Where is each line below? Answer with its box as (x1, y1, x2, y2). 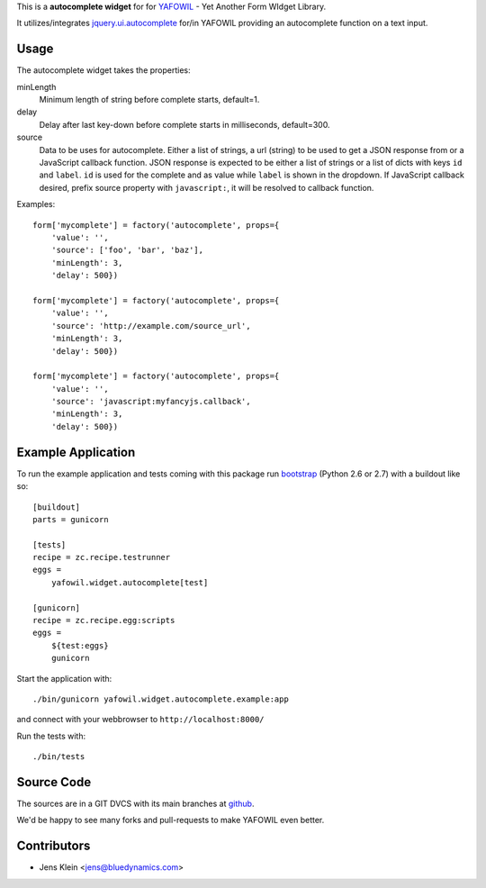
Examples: (16, 199, 56, 210)
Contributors (16, 838, 91, 854)
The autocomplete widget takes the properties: (16, 65, 191, 76)
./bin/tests (32, 752, 85, 762)
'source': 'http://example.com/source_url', (50, 321, 251, 331)
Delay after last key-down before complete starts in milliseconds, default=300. (39, 119, 330, 130)
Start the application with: (16, 673, 112, 684)
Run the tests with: (16, 730, 85, 741)
